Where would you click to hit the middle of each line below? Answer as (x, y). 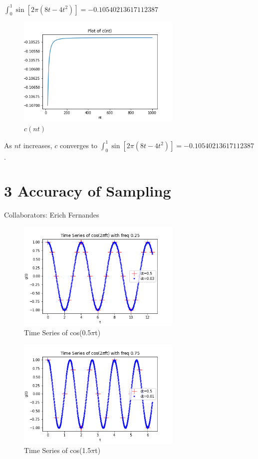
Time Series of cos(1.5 (58, 450)
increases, (38, 145)
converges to (79, 145)
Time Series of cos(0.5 (58, 333)
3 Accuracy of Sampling (88, 191)
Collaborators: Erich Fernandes (52, 215)
